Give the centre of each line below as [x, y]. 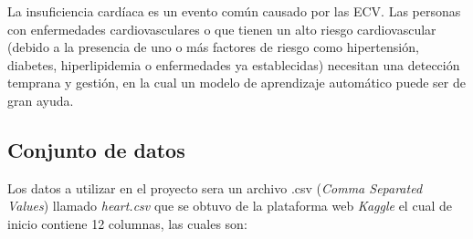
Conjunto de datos [96, 149]
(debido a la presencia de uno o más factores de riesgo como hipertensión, [213, 47]
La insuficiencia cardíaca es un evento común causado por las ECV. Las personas [234, 11]
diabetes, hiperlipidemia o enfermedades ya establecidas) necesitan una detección [234, 64]
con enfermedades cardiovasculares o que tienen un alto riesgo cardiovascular [222, 29]
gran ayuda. [41, 100]
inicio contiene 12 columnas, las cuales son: [127, 223]
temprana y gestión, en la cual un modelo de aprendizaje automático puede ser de [236, 83]
